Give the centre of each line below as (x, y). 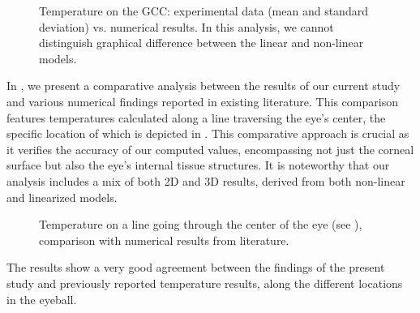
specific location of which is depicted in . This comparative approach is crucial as (208, 133)
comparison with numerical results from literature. (164, 240)
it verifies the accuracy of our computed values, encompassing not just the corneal (210, 149)
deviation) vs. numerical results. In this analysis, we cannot (186, 26)
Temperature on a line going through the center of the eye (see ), (201, 224)
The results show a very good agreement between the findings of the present (196, 267)
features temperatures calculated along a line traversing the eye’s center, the (196, 117)
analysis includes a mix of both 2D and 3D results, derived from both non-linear (206, 180)
